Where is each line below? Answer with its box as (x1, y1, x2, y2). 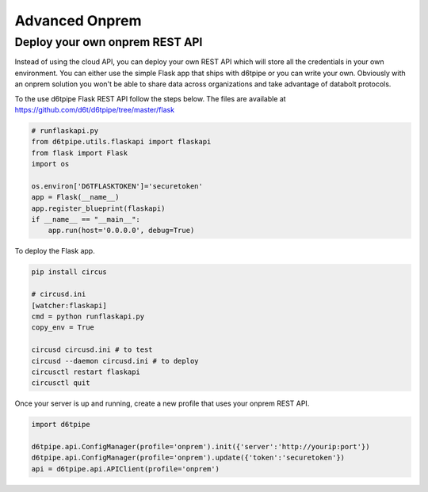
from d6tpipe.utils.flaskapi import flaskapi (31, 137, 212, 147)
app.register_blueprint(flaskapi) (31, 204, 166, 213)
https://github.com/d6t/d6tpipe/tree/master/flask (14, 105, 174, 114)
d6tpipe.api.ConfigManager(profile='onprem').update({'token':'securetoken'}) (31, 453, 345, 463)
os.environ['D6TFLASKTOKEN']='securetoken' (31, 181, 204, 190)
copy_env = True (31, 323, 95, 332)
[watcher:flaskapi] (31, 301, 107, 310)
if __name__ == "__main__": (31, 215, 140, 224)
